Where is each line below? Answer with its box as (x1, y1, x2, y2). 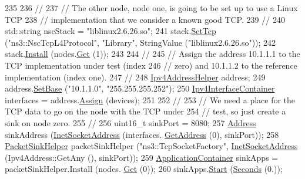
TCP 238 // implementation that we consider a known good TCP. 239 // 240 (5, 13, 285, 25)
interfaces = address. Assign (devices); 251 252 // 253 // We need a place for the (5, 93, 296, 106)
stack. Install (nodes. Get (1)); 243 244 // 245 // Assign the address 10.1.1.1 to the (5, 48, 300, 60)
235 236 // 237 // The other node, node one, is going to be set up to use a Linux (5, 2, 298, 13)
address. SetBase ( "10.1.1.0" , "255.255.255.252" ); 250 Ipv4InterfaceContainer (5, 82, 275, 94)
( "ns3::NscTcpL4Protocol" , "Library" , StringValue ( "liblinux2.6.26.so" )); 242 (5, 36, 276, 48)
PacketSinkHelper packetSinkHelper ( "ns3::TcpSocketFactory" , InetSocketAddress (5, 140, 298, 152)
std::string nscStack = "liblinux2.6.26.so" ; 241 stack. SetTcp (5, 25, 216, 37)
